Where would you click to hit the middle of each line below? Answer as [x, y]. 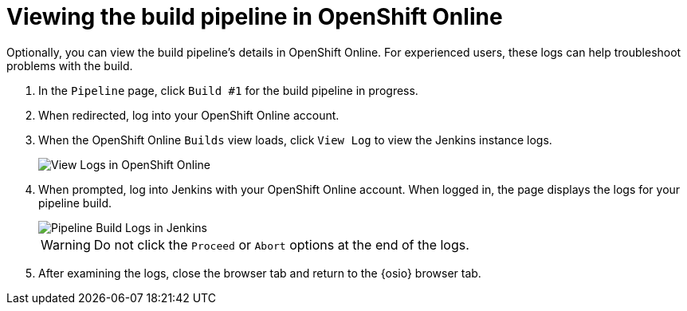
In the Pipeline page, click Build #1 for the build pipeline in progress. [228, 90]
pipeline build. [75, 203]
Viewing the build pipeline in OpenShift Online [255, 17]
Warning [66, 244]
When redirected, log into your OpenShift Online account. [189, 115]
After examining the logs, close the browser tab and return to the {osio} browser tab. [260, 273]
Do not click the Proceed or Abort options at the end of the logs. [281, 244]
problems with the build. [70, 65]
